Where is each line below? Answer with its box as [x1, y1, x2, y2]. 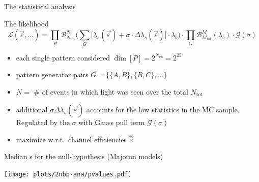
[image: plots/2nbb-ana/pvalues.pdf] [4, 171, 132, 178]
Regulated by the [16, 117, 70, 128]
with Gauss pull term [78, 117, 145, 128]
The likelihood [4, 18, 49, 28]
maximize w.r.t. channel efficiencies [16, 134, 127, 144]
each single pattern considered [16, 52, 110, 63]
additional [16, 104, 48, 115]
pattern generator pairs [16, 69, 89, 80]
